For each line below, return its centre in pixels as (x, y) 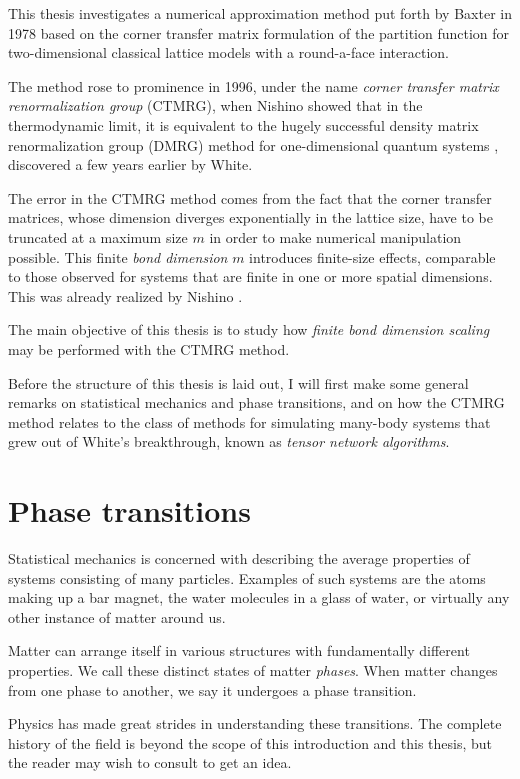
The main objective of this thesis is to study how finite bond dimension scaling (249, 329)
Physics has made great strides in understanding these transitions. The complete (255, 723)
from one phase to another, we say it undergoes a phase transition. (212, 689)
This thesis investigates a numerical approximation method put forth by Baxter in (260, 13)
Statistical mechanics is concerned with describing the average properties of (239, 558)
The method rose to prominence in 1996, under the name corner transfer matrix (253, 85)
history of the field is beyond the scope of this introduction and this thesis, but (250, 742)
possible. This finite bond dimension (118, 256)
